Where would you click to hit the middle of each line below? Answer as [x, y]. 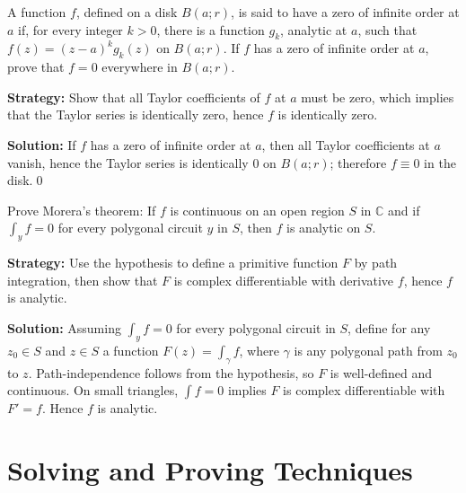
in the [440, 162]
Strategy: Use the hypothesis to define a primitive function [173, 263]
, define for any [389, 327]
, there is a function [211, 29]
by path [376, 263]
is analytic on [324, 228]
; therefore [358, 162]
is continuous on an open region [257, 210]
